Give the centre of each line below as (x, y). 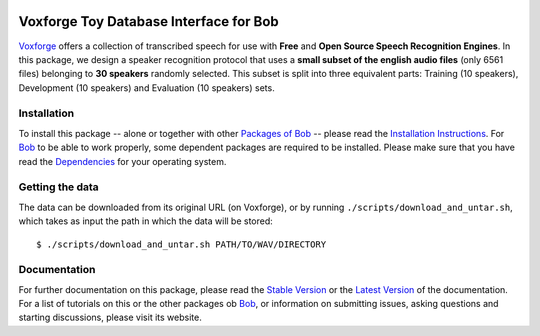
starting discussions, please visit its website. (110, 317)
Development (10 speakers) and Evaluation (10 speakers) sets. (146, 87)
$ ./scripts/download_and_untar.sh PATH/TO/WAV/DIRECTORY (181, 244)
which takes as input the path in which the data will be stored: (146, 221)
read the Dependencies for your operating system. (122, 161)
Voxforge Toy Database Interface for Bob (148, 21)
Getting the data (58, 187)
